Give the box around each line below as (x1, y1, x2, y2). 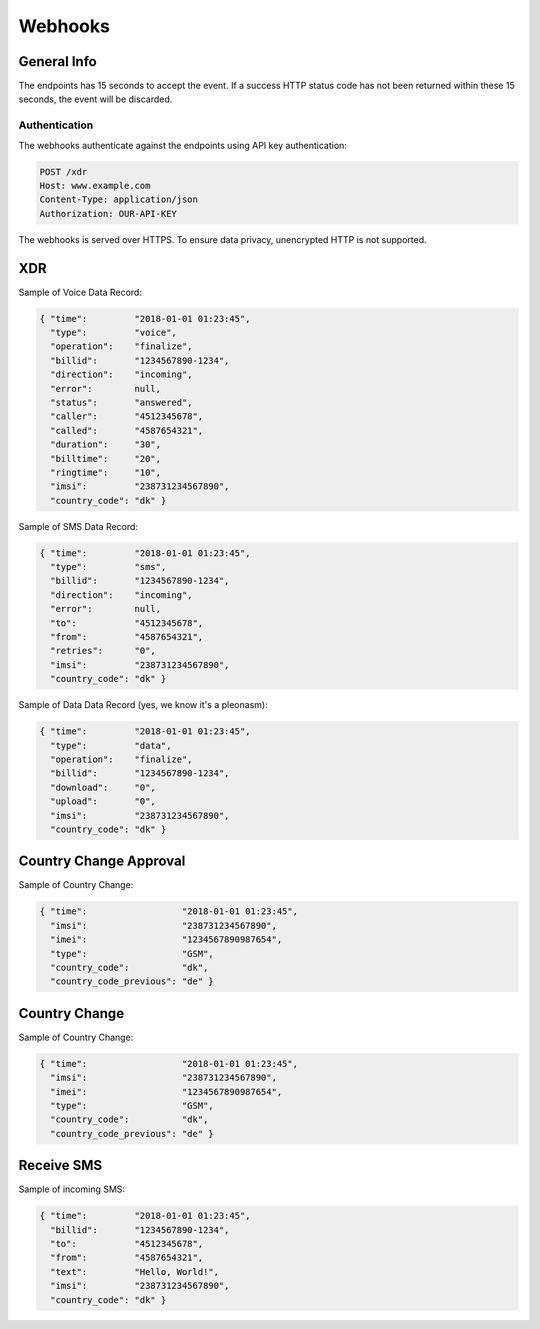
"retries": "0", (50, 645, 157, 657)
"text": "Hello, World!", (50, 1266, 220, 1277)
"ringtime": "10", (50, 466, 162, 478)
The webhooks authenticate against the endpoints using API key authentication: (18, 139, 347, 151)
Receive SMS (18, 1157, 103, 1174)
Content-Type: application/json (39, 194, 199, 205)
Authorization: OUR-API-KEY (39, 208, 177, 219)
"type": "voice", (50, 327, 177, 339)
